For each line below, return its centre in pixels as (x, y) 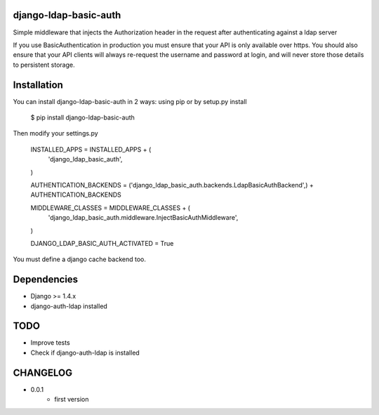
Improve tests (50, 343)
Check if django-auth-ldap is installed (85, 353)
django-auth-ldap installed (69, 306)
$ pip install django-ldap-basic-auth (82, 117)
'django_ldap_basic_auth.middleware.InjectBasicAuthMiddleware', (143, 218)
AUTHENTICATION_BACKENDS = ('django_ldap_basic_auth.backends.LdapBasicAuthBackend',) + (172, 185)
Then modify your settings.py (55, 133)
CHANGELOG (43, 373)
